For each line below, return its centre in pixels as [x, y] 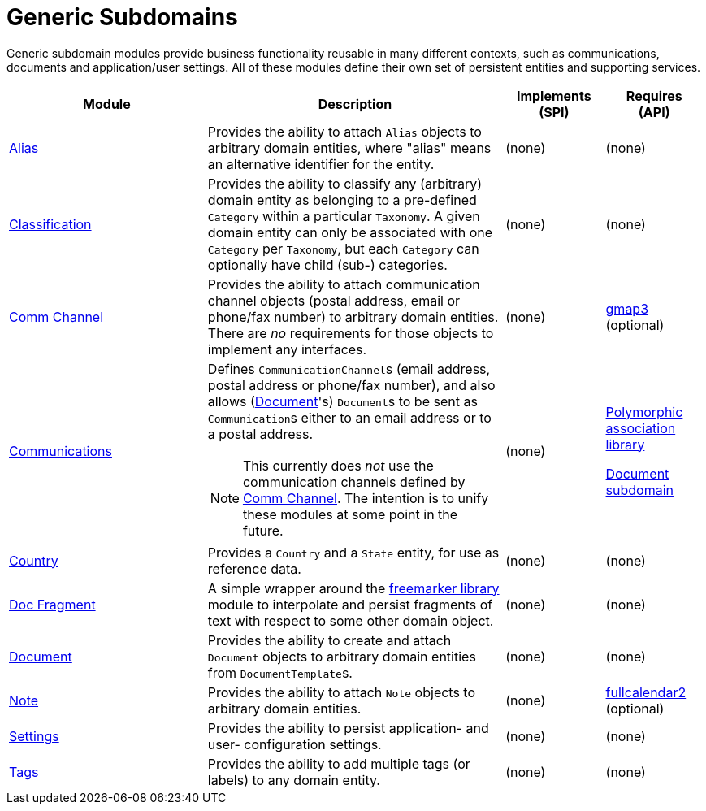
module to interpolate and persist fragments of [350, 604]
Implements [554, 95]
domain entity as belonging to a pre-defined [342, 199]
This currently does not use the [338, 465]
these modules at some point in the [350, 514]
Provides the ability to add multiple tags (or [339, 763]
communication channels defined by [354, 481]
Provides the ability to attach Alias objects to [344, 131]
